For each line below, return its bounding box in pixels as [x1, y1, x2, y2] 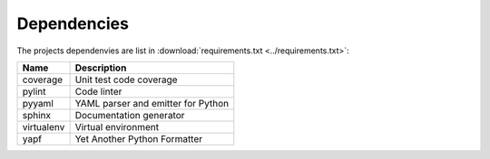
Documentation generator [74, 108, 185, 121]
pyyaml [22, 97, 54, 109]
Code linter [74, 85, 122, 98]
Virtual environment [74, 120, 159, 133]
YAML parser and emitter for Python [74, 97, 230, 109]
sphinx [22, 108, 52, 121]
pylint [22, 85, 46, 98]
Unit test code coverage [74, 73, 178, 86]
